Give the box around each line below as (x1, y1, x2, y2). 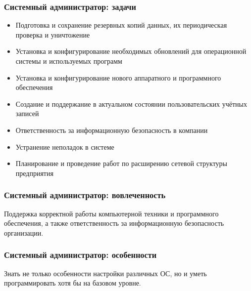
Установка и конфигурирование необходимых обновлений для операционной (15, 46, 247, 56)
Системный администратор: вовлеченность (4, 189, 166, 201)
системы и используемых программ (15, 56, 122, 66)
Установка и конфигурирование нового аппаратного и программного (15, 72, 221, 83)
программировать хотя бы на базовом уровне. (4, 278, 141, 288)
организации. (4, 227, 44, 238)
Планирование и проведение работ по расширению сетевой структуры (15, 158, 227, 168)
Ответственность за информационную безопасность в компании (15, 125, 208, 135)
